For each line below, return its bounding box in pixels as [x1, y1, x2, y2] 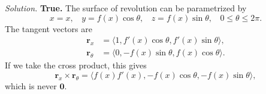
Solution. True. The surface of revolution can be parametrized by [5, 2, 247, 14]
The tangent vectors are [5, 22, 92, 35]
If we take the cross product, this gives [5, 59, 147, 71]
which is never [5, 79, 57, 92]
